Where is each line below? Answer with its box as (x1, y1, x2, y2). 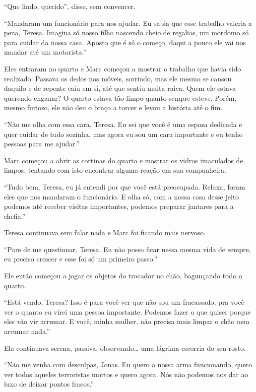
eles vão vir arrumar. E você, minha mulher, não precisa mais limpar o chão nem (4, 316, 250, 327)
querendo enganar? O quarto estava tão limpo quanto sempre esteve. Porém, (4, 92, 237, 103)
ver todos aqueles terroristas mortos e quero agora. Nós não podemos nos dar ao (4, 369, 248, 379)
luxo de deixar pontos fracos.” (4, 379, 94, 389)
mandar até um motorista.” (4, 47, 86, 57)
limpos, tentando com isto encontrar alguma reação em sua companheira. (4, 165, 226, 175)
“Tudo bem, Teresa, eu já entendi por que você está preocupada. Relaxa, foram (4, 181, 245, 192)
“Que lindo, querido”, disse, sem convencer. (4, 1, 135, 11)
